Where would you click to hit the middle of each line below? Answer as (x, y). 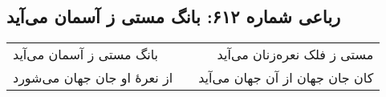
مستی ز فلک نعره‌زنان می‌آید (295, 55)
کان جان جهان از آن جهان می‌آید (286, 78)
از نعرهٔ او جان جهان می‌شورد (93, 78)
